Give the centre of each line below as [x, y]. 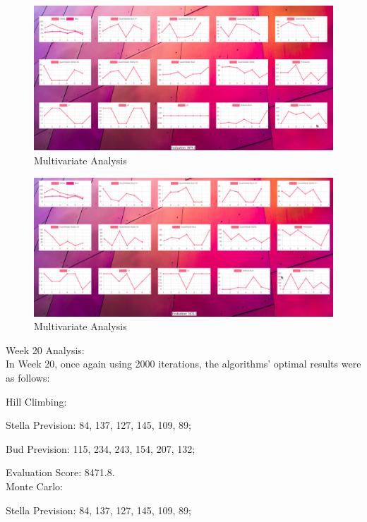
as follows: [28, 378]
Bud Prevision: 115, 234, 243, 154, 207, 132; [101, 448]
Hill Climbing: [36, 401]
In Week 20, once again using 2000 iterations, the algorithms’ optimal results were [183, 364]
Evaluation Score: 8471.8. [60, 472]
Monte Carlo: [34, 486]
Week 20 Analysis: [45, 350]
